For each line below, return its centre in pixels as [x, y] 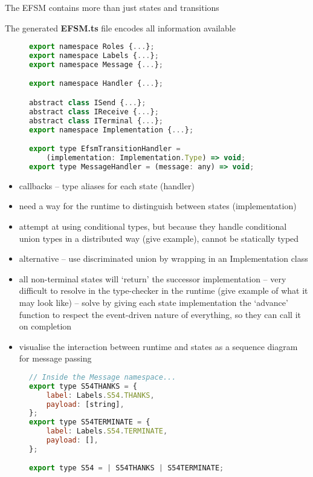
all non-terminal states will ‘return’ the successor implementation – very [153, 278]
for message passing [55, 358]
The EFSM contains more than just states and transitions [112, 7]
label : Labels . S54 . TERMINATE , [107, 431]
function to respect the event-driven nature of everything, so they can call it [160, 314]
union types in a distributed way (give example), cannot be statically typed [159, 238]
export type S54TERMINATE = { [90, 422]
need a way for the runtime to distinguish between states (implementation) [158, 206]
